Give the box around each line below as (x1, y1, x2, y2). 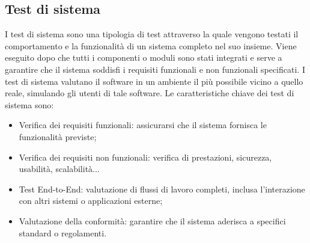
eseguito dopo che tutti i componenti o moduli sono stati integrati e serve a (5, 51, 282, 64)
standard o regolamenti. (19, 226, 107, 239)
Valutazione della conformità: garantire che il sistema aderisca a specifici (19, 214, 286, 227)
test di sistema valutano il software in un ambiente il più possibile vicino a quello (5, 75, 303, 87)
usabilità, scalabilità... (19, 162, 100, 175)
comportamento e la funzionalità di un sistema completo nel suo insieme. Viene (5, 39, 297, 52)
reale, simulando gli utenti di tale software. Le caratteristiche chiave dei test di (5, 87, 294, 99)
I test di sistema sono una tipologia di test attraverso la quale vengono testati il (5, 28, 299, 40)
